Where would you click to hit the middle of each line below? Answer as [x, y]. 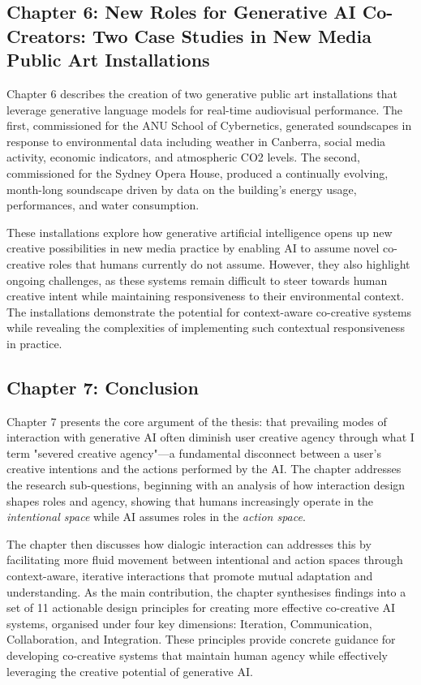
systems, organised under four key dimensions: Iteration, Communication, [189, 623]
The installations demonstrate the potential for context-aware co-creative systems [209, 311]
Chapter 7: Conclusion [103, 387]
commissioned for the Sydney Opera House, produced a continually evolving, [198, 172]
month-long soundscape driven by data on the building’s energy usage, [182, 189]
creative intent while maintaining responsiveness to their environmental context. [206, 296]
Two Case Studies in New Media [232, 35]
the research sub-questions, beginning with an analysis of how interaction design [206, 485]
